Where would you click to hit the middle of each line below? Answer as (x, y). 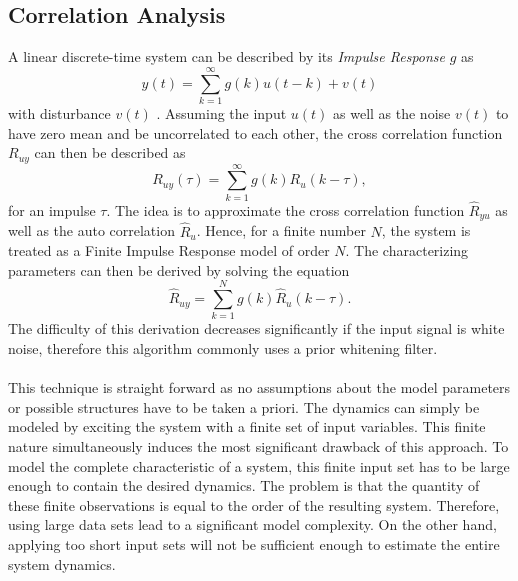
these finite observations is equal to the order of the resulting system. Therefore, (254, 504)
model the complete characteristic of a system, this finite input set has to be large (259, 465)
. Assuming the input (221, 112)
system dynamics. (62, 563)
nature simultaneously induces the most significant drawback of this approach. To (258, 446)
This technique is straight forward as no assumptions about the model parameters (259, 387)
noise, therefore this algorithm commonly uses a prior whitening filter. (223, 348)
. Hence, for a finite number (281, 230)
